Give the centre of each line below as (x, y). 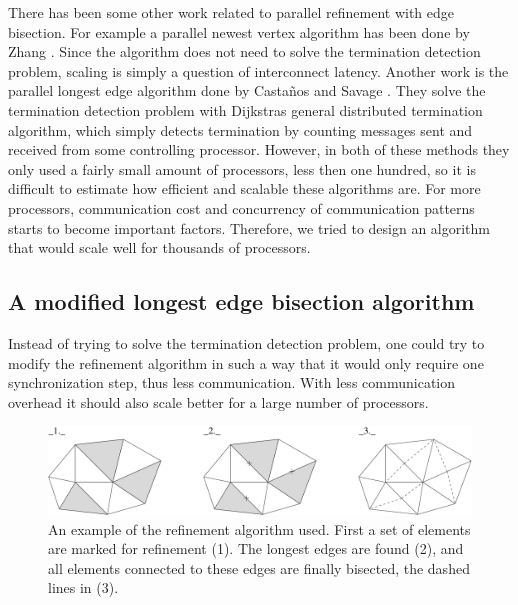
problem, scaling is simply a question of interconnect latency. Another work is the (258, 70)
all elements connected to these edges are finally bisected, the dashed (259, 567)
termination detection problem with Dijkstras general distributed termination (245, 109)
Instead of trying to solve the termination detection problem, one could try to (246, 342)
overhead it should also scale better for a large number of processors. (218, 401)
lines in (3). (83, 587)
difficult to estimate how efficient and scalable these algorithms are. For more (244, 188)
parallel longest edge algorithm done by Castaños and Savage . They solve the (247, 90)
